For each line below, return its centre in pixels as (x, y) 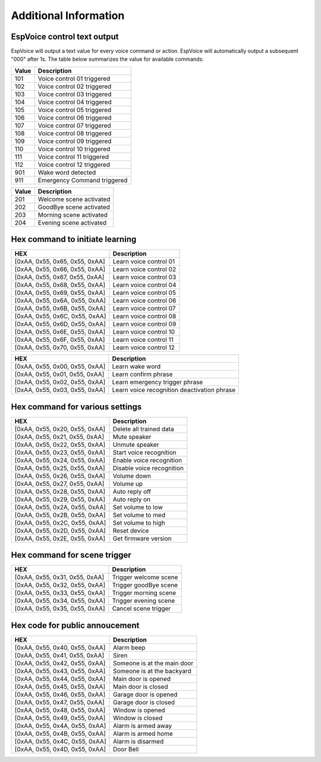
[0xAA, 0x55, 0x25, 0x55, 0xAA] (60, 468)
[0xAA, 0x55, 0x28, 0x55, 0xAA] (60, 492)
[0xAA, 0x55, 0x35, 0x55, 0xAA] (60, 609)
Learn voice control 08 (144, 316)
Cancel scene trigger (141, 609)
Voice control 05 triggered (75, 110)
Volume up (128, 484)
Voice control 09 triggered (75, 141)
